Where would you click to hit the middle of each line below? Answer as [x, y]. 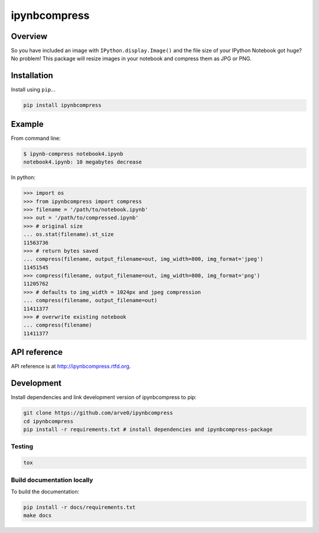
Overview [29, 36]
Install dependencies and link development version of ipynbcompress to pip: [104, 397]
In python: [23, 178]
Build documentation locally [52, 480]
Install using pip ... [33, 90]
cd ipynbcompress [48, 421]
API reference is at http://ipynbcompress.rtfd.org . [71, 367]
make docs [38, 516]
